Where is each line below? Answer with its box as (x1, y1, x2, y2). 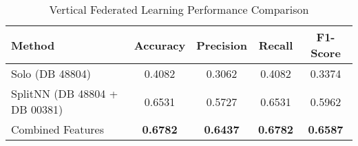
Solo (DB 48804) (11, 65, 92, 81)
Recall (258, 36, 293, 53)
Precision (196, 36, 247, 53)
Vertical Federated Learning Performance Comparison (49, 1, 309, 17)
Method (11, 36, 55, 53)
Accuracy (134, 36, 186, 53)
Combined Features (11, 121, 105, 137)
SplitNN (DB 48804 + (11, 85, 118, 101)
